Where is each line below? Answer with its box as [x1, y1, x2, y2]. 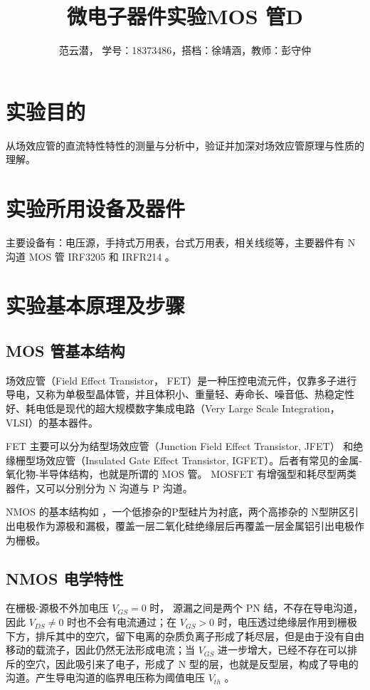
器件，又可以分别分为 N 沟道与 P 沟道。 [6, 480, 193, 495]
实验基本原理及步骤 [6, 291, 186, 320]
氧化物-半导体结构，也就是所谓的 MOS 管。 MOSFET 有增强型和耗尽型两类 [6, 466, 357, 481]
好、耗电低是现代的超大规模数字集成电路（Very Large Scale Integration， [6, 400, 340, 415]
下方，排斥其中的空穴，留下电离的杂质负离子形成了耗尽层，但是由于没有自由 [6, 628, 364, 643]
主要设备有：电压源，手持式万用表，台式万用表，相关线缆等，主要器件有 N [6, 234, 356, 249]
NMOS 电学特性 [6, 567, 124, 589]
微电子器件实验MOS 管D [66, 1, 304, 31]
